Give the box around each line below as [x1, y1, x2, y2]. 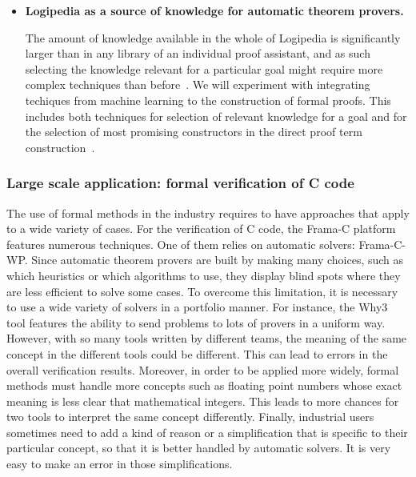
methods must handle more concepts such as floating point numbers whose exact [6, 377, 402, 394]
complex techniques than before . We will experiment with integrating [25, 76, 370, 93]
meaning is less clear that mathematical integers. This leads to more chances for [6, 392, 399, 409]
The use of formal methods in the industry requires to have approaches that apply [6, 204, 410, 221]
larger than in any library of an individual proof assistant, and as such [25, 45, 370, 62]
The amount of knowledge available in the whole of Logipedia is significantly [25, 29, 401, 46]
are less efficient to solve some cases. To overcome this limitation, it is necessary [6, 283, 398, 299]
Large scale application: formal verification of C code [6, 173, 354, 193]
